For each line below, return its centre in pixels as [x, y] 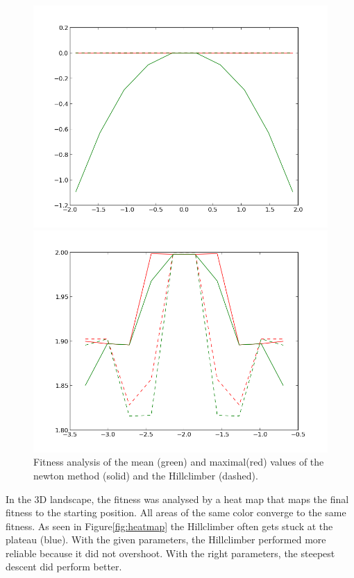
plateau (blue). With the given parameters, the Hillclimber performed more [166, 539]
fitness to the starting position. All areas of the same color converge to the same [176, 512]
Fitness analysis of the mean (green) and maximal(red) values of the [179, 462]
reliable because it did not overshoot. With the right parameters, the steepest [170, 553]
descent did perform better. [64, 567]
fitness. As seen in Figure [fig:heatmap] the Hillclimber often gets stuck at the [169, 526]
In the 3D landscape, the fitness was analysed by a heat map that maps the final [177, 499]
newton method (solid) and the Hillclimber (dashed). [146, 475]
